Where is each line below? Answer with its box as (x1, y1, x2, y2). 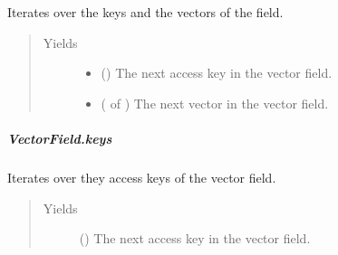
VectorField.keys (7, 128, 112, 147)
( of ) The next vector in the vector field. (101, 93, 329, 112)
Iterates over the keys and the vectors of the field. (7, 3, 284, 21)
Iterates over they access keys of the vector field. (7, 167, 276, 186)
